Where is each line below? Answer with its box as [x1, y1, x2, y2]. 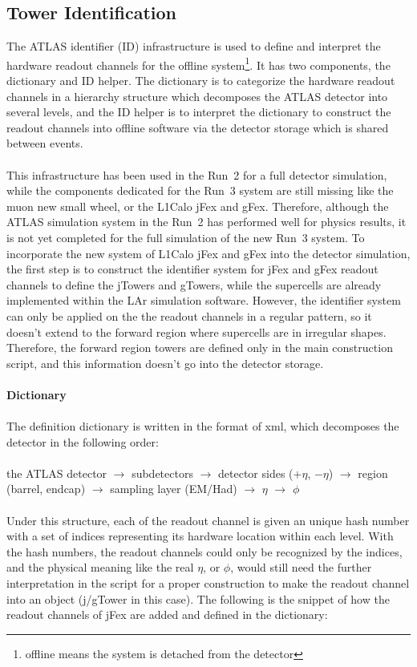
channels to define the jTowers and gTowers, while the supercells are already [6, 276, 382, 293]
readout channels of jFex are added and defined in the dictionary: [6, 606, 328, 623]
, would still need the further [230, 559, 372, 576]
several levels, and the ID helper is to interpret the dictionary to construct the [6, 103, 391, 120]
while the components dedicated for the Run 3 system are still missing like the [6, 182, 394, 199]
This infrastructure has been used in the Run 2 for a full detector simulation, [6, 166, 387, 183]
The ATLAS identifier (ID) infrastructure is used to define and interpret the [6, 38, 381, 55]
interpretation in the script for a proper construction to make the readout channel [6, 575, 410, 592]
